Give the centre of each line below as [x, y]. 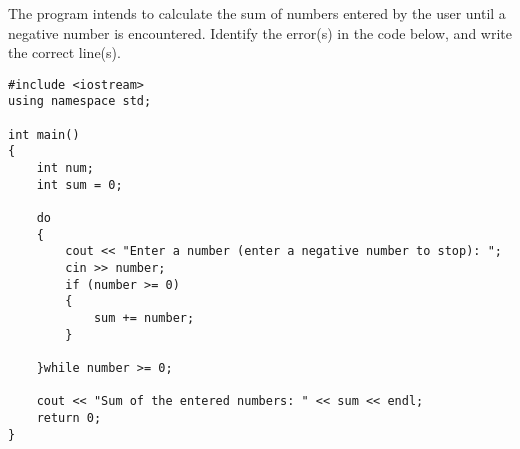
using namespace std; [80, 101]
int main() [44, 134]
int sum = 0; [79, 184]
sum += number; [144, 317]
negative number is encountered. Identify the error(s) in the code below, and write [260, 32]
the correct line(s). [64, 52]
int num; [65, 168]
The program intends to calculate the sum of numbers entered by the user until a [257, 13]
